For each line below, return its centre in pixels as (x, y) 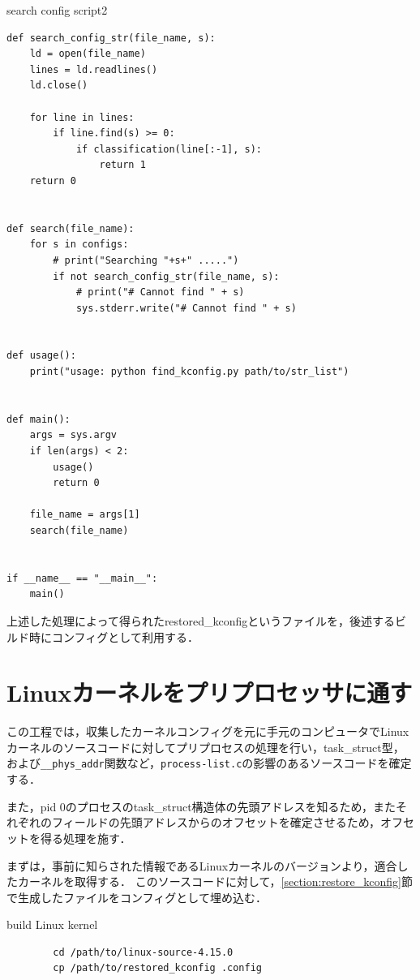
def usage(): (41, 356)
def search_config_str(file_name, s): (111, 38)
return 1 (122, 165)
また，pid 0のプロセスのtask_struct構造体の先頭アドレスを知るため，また (201, 806)
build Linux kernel (52, 924)
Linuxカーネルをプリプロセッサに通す (210, 692)
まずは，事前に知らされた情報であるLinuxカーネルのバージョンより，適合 (202, 865)
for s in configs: (79, 245)
